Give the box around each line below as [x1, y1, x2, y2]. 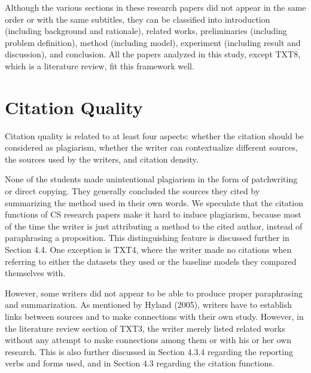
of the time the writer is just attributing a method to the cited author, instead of [5, 219, 303, 232]
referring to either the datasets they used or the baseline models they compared [5, 255, 297, 267]
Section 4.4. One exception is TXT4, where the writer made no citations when [5, 243, 292, 256]
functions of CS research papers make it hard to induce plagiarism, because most [5, 208, 301, 221]
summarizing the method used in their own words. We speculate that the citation [5, 196, 303, 209]
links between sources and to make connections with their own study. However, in [5, 310, 304, 322]
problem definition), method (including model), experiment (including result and [5, 36, 301, 48]
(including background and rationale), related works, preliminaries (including [5, 25, 287, 37]
